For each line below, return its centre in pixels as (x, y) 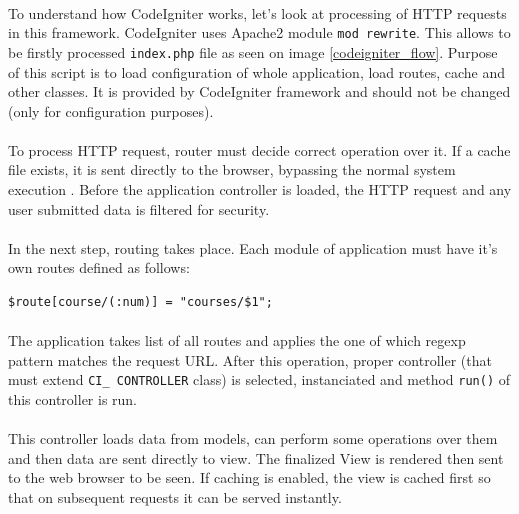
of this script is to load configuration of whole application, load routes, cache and (257, 71)
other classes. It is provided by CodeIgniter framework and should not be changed (259, 91)
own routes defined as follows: (99, 267)
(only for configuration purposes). (111, 110)
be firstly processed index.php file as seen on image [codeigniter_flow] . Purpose (253, 51)
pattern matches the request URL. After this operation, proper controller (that (250, 359)
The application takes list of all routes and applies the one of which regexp (237, 340)
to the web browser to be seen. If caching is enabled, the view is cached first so (249, 477)
